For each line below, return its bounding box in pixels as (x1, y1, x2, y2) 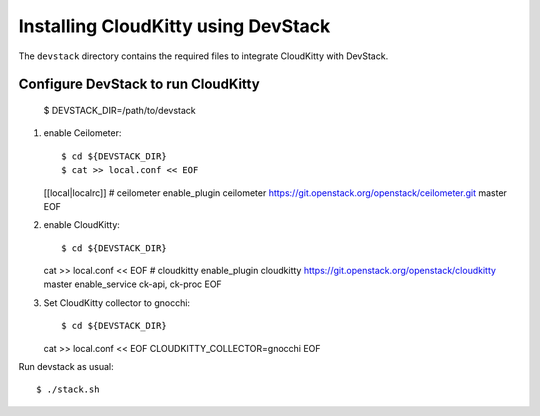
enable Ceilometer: (43, 127, 122, 139)
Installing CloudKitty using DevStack (18, 15, 331, 37)
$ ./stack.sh (36, 384, 100, 395)
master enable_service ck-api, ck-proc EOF (43, 278, 222, 290)
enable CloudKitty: (43, 219, 120, 231)
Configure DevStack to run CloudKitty (18, 76, 260, 93)
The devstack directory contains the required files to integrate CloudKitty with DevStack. (18, 50, 389, 62)
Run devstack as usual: (18, 361, 114, 373)
